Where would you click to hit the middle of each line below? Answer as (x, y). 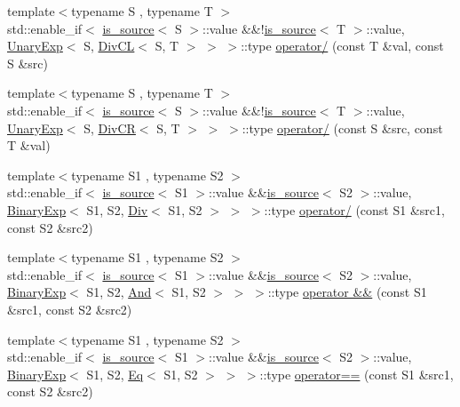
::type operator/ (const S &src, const (342, 128)
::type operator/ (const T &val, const (342, 46)
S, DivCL (109, 46)
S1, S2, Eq (115, 374)
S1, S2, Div (117, 209)
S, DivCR (110, 128)
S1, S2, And (119, 292)
